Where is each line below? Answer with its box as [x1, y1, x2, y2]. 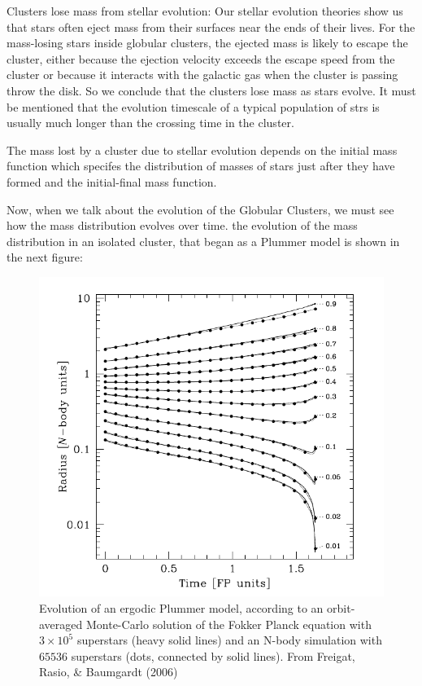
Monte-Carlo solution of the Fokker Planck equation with [85, 615, 372, 632]
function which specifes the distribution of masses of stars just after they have [7, 157, 395, 174]
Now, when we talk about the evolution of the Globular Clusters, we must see [7, 200, 394, 218]
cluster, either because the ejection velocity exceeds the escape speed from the [7, 50, 395, 67]
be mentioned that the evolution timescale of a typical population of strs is [7, 98, 380, 115]
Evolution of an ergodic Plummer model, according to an [39, 600, 324, 617]
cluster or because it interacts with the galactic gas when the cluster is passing [7, 66, 398, 83]
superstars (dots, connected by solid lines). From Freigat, [71, 647, 355, 664]
